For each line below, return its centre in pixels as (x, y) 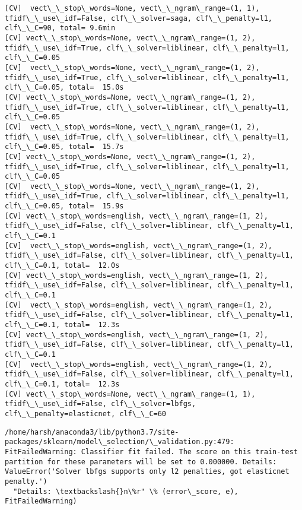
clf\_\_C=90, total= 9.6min (60, 28)
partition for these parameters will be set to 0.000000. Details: (141, 462)
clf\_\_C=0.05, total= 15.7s (64, 147)
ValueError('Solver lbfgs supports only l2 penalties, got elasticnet (147, 472)
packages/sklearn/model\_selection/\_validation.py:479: (120, 442)
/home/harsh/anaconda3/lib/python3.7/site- (92, 432)
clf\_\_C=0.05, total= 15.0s (64, 88)
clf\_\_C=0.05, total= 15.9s (64, 206)
